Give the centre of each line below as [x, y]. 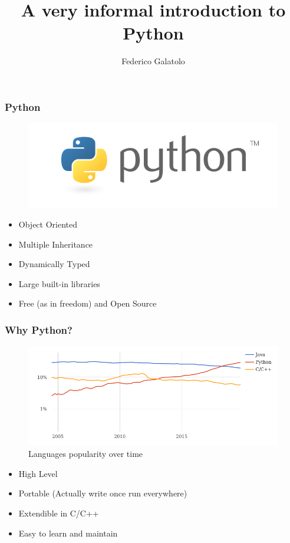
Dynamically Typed [54, 264]
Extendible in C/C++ [59, 513]
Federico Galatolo [153, 61]
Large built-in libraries [59, 283]
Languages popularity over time [86, 454]
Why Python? [39, 329]
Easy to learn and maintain [68, 533]
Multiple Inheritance [56, 244]
